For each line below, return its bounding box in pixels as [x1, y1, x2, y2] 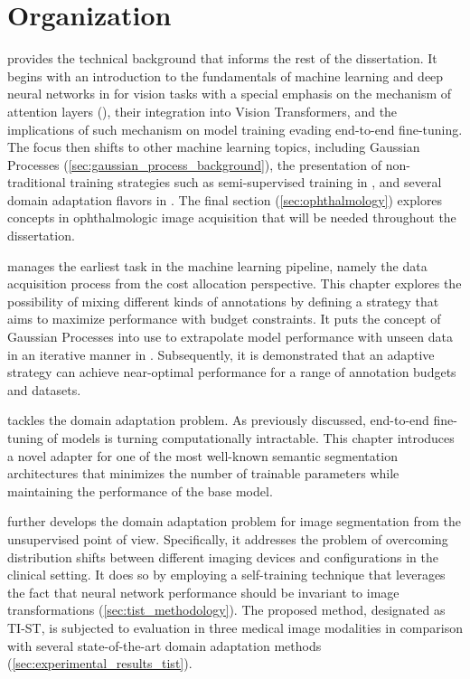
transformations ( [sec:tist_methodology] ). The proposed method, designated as [7, 600, 446, 619]
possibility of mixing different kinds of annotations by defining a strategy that [7, 291, 439, 310]
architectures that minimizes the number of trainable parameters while [7, 464, 399, 483]
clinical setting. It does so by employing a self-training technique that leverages [7, 565, 446, 584]
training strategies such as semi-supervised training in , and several [70, 173, 442, 192]
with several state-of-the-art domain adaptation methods [7, 636, 322, 655]
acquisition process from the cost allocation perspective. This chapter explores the [7, 274, 462, 293]
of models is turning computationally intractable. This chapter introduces [47, 429, 455, 447]
